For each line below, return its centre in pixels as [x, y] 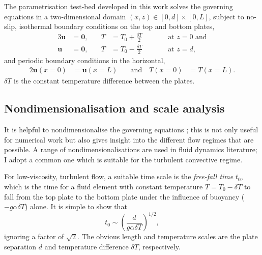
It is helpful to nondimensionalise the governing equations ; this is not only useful [131, 129]
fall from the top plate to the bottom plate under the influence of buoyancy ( [124, 196]
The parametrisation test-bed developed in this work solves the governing [119, 6]
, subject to [226, 16]
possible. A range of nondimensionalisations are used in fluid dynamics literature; [131, 149]
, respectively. [159, 246]
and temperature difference [86, 246]
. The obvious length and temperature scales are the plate [168, 236]
